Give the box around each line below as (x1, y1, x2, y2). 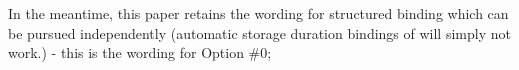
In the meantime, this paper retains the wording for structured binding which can (8, 3, 509, 23)
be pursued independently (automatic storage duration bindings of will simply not (8, 22, 511, 43)
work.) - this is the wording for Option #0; (8, 42, 272, 63)
